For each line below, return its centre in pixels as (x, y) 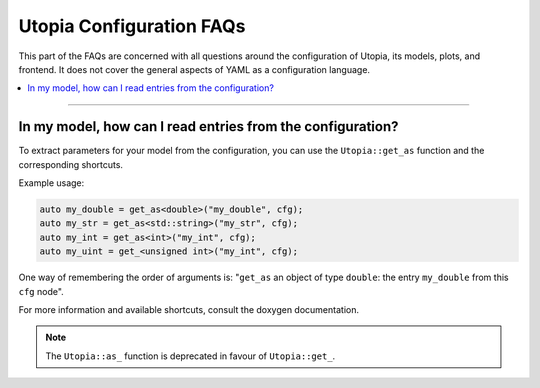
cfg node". (41, 291)
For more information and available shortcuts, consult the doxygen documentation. (189, 309)
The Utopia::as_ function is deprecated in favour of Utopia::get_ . (190, 356)
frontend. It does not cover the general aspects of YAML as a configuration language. (194, 69)
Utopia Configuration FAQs (132, 26)
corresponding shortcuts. (71, 164)
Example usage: (51, 183)
